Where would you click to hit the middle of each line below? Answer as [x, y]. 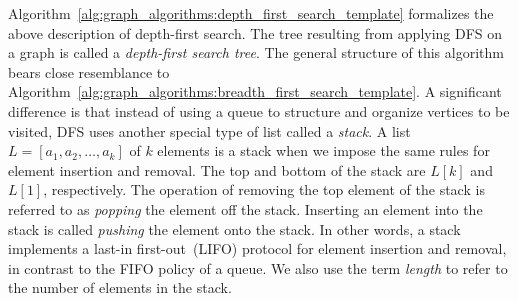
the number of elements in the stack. [120, 287]
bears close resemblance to [89, 71]
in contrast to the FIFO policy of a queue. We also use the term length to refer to [258, 267]
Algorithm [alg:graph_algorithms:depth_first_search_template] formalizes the [251, 13]
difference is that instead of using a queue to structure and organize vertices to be [259, 110]
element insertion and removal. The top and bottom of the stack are [217, 169]
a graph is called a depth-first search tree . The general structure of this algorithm [256, 52]
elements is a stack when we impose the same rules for [323, 150]
